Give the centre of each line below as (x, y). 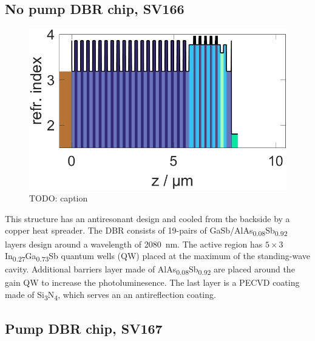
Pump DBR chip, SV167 (84, 329)
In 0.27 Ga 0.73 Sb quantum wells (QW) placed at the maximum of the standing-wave (157, 256)
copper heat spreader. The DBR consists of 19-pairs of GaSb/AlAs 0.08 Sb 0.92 (146, 231)
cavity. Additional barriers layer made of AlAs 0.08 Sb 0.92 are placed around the (150, 270)
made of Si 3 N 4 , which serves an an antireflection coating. (110, 295)
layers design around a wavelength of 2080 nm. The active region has (134, 244)
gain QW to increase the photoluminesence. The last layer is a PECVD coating (152, 282)
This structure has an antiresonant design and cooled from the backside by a (147, 218)
